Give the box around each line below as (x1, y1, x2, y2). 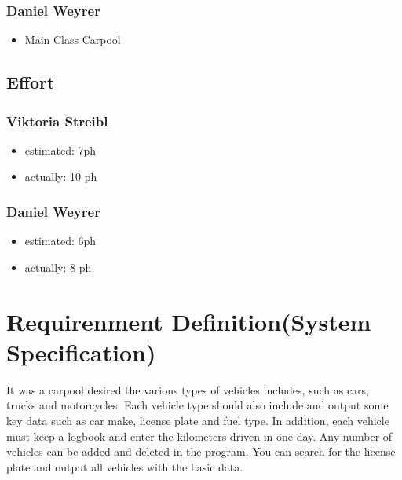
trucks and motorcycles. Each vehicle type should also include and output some (6, 397, 389, 413)
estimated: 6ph (24, 233, 97, 249)
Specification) (6, 335, 156, 368)
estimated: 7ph (24, 141, 97, 158)
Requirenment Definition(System (6, 305, 371, 337)
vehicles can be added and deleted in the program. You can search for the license (6, 443, 396, 460)
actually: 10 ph (24, 168, 97, 185)
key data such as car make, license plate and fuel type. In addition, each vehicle (6, 412, 389, 428)
